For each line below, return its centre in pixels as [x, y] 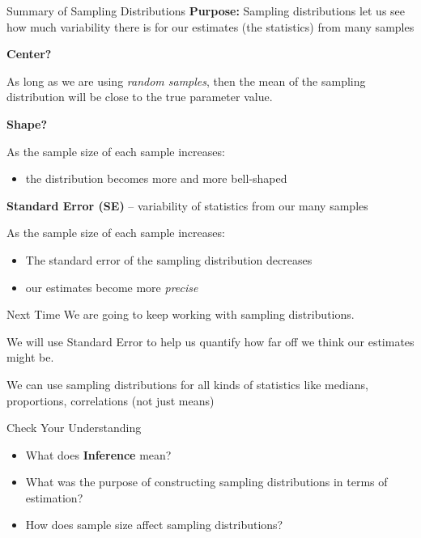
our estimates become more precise [112, 287]
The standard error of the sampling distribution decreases [169, 259]
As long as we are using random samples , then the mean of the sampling [186, 80]
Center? [29, 54]
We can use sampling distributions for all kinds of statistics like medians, [187, 384]
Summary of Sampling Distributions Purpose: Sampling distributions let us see [206, 11]
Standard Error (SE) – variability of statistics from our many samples [187, 205]
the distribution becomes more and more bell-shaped [156, 178]
